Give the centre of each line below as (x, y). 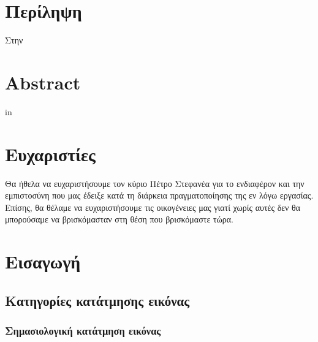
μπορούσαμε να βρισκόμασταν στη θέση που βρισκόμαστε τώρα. (119, 219)
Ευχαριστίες (50, 154)
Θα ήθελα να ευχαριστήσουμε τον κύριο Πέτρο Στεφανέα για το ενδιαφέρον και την (155, 183)
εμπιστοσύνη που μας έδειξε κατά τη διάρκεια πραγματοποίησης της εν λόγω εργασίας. (159, 195)
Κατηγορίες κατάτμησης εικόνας (97, 300)
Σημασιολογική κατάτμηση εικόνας (83, 331)
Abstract (43, 82)
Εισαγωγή (43, 261)
